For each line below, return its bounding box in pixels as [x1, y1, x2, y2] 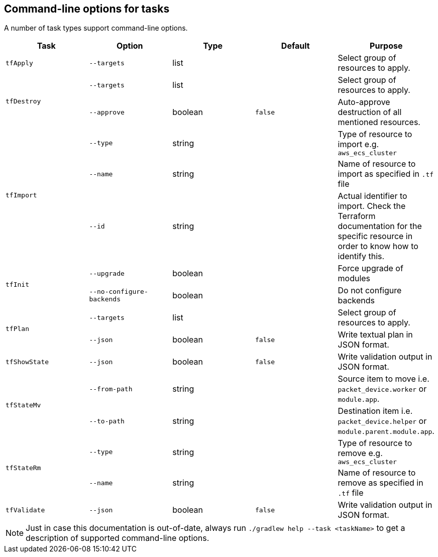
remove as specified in [338, 478, 423, 488]
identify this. [338, 251, 385, 262]
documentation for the [338, 221, 422, 232]
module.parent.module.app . [338, 426, 434, 436]
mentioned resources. [338, 117, 420, 128]
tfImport [6, 191, 37, 199]
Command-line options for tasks [4, 3, 170, 15]
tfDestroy [6, 97, 41, 105]
